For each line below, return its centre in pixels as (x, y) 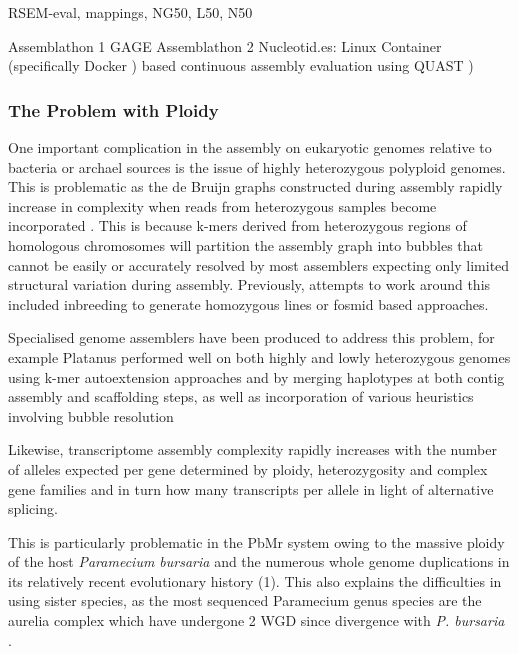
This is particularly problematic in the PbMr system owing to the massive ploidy (256, 541)
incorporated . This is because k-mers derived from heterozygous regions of (237, 225)
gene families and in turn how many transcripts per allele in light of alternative (251, 488)
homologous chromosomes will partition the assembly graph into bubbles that (246, 244)
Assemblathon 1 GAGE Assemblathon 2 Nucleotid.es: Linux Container (225, 45)
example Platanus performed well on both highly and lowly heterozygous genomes (259, 356)
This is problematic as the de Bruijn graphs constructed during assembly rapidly (255, 186)
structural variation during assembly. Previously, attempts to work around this (249, 284)
